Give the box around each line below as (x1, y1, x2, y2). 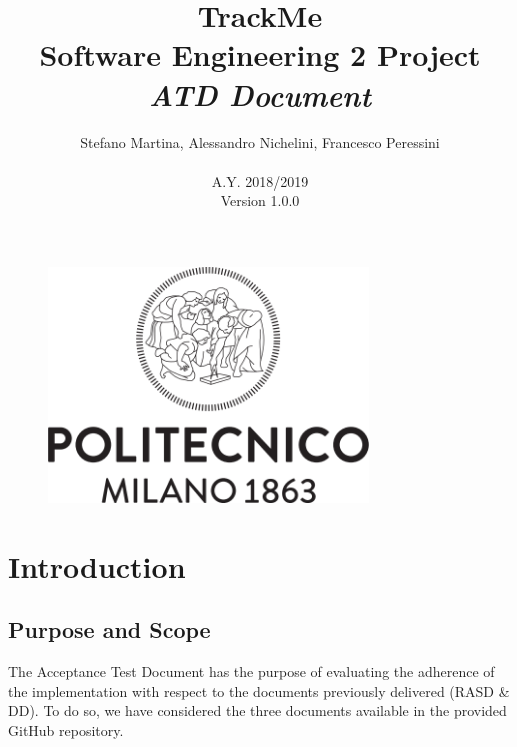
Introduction (8, 545, 186, 586)
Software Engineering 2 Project (39, 34, 481, 75)
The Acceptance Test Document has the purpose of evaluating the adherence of (8, 661, 495, 682)
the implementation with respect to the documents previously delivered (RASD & (8, 680, 510, 701)
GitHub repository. (8, 720, 124, 741)
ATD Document (148, 73, 372, 115)
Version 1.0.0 (220, 190, 300, 211)
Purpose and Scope (8, 614, 211, 645)
